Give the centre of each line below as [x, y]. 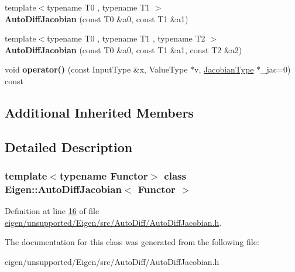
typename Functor [104, 176]
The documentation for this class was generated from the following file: [132, 242]
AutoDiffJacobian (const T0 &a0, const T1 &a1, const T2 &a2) [124, 49]
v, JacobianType [224, 69]
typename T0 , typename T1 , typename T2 [126, 38]
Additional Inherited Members [99, 112]
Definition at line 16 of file [52, 211]
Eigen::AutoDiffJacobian [63, 189]
